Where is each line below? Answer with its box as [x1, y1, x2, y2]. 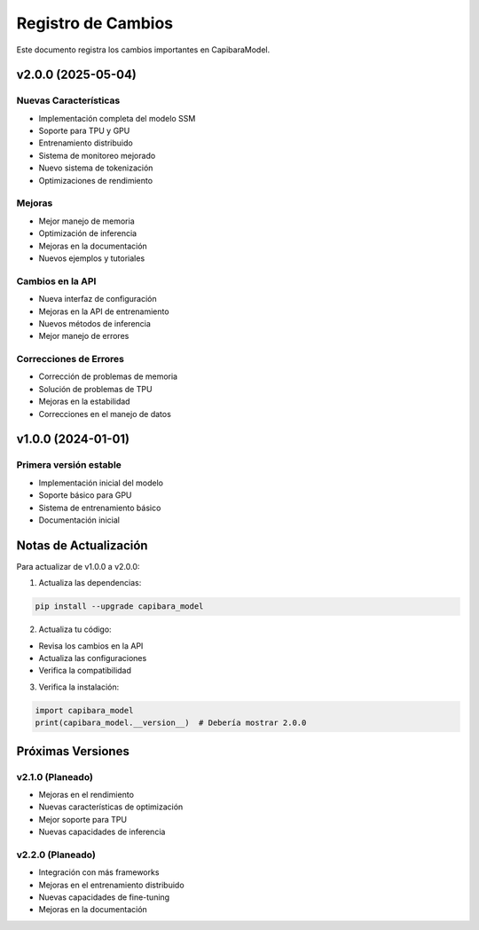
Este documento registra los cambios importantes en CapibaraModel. [16, 44, 271, 55]
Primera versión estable [16, 459, 122, 471]
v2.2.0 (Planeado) [16, 848, 97, 861]
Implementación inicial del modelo [38, 477, 164, 488]
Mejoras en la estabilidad [38, 396, 130, 407]
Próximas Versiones [16, 744, 130, 759]
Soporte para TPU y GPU [38, 125, 130, 137]
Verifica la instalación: [38, 682, 120, 692]
